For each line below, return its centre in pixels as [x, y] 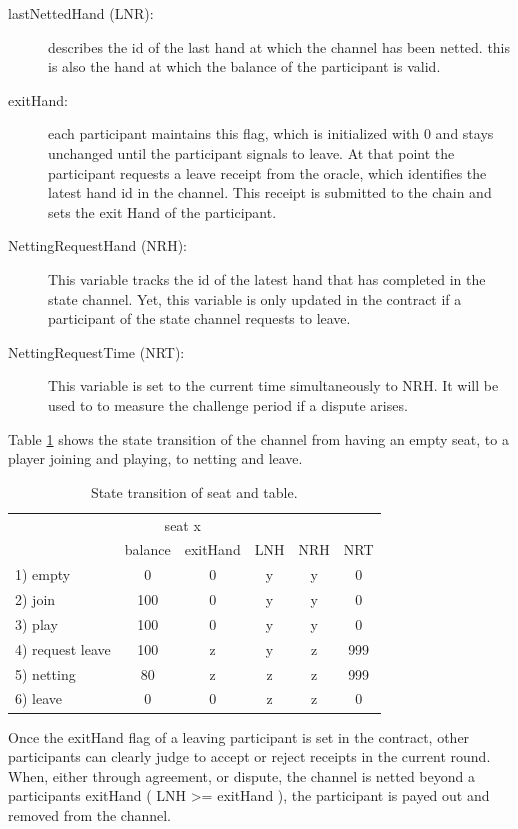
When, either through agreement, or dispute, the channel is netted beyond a [241, 775]
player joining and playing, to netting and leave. [155, 458]
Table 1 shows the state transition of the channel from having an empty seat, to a [258, 438]
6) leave [39, 698]
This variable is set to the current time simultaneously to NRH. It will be [273, 385]
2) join [35, 599]
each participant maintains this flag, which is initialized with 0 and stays [271, 133]
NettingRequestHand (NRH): [97, 245]
